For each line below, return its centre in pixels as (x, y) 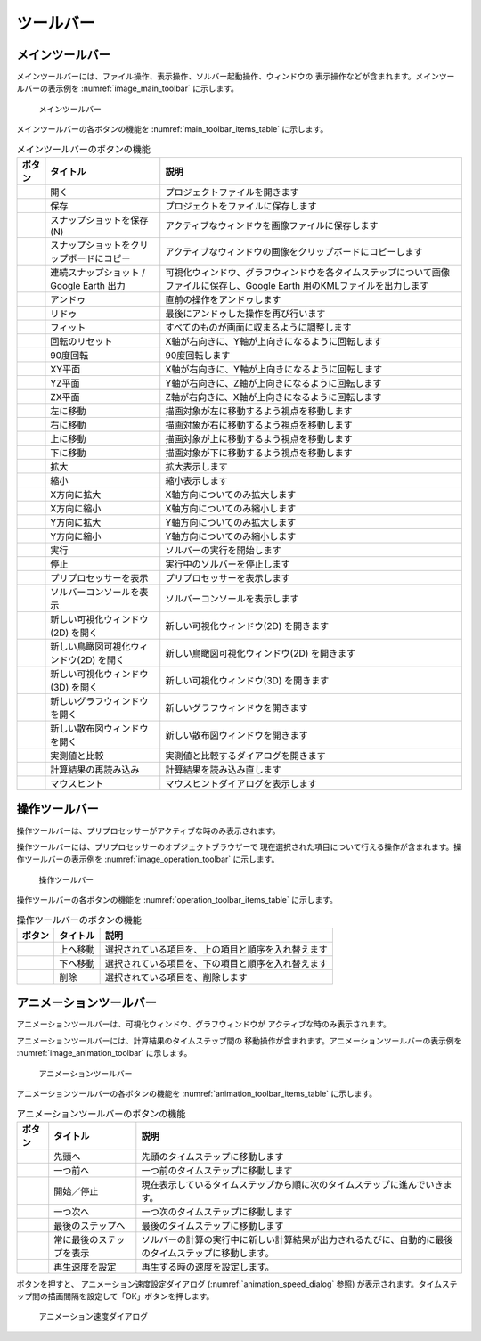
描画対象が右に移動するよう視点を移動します (259, 425)
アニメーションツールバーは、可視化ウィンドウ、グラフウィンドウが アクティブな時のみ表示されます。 (204, 1024)
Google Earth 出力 (88, 286)
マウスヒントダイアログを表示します (241, 784)
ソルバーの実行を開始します (224, 550)
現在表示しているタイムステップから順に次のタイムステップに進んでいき (292, 1184)
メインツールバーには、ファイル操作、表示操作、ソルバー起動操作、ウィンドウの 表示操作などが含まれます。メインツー (236, 77)
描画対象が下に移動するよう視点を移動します (259, 453)
